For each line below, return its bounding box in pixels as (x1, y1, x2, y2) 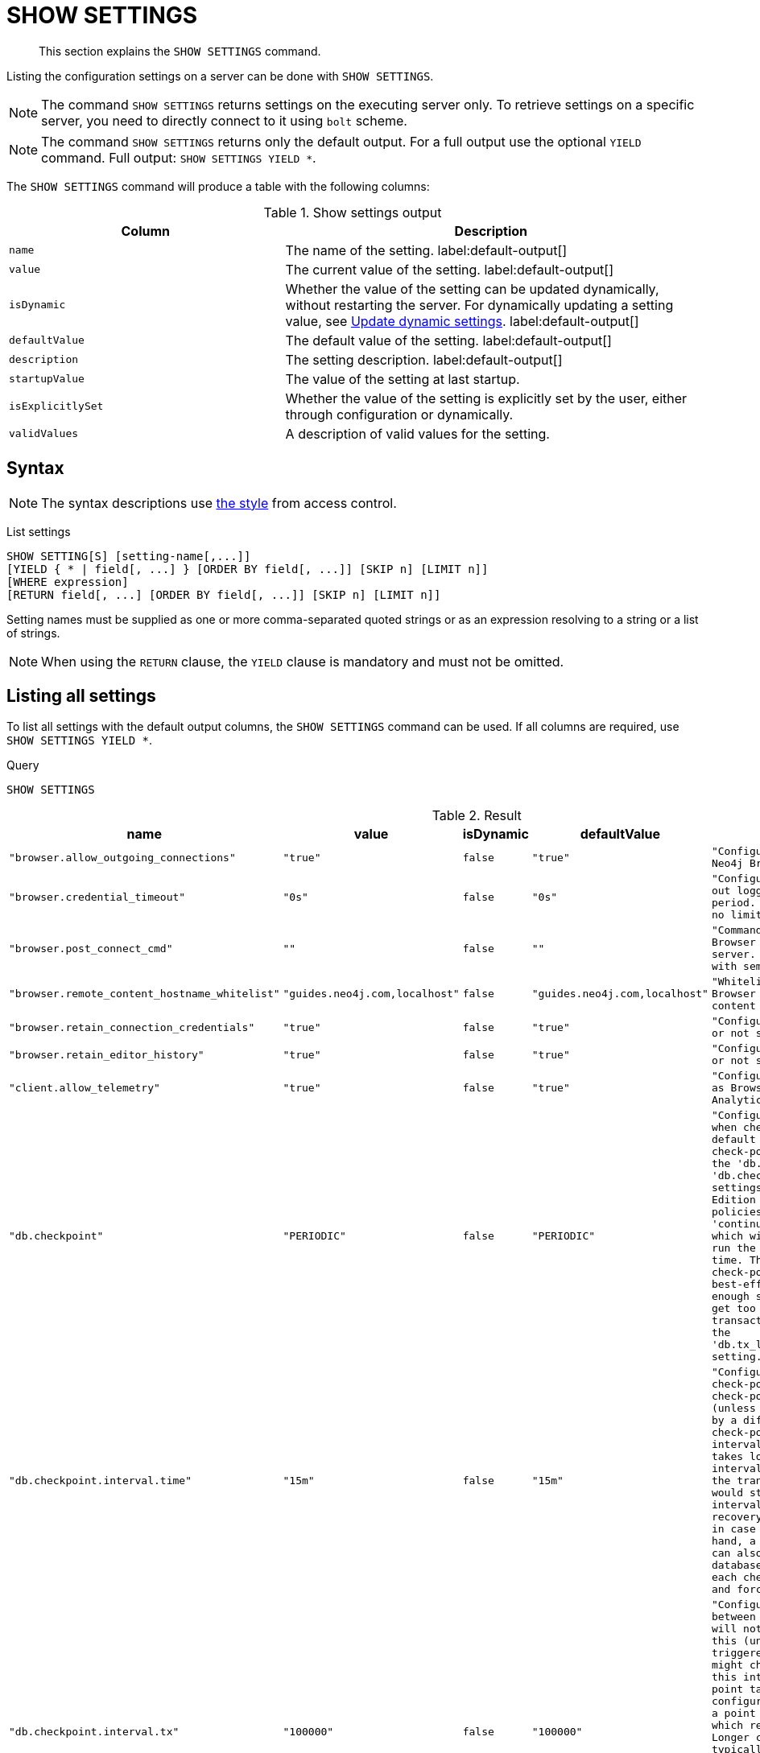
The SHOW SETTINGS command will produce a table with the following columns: (6, 179, 430, 193)
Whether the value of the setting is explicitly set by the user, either (285, 390, 688, 406)
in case (711, 1523, 756, 1536)
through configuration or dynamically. (285, 406, 514, 423)
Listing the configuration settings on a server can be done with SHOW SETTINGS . (6, 68, 434, 83)
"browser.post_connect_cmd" (9, 942, 173, 955)
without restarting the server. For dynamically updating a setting (285, 296, 674, 313)
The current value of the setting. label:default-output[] (285, 261, 614, 278)
